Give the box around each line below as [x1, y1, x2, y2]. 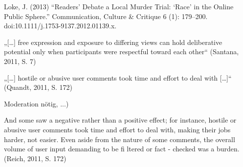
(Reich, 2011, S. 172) [4, 153, 66, 163]
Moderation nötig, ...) [4, 98, 69, 108]
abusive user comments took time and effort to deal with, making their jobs [4, 124, 231, 134]
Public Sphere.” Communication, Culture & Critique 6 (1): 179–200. [4, 11, 208, 21]
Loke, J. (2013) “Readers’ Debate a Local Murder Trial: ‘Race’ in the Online [4, 1, 234, 11]
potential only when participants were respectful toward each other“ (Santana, [4, 46, 239, 57]
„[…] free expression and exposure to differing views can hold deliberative [4, 37, 222, 47]
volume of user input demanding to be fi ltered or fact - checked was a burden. [4, 144, 240, 154]
